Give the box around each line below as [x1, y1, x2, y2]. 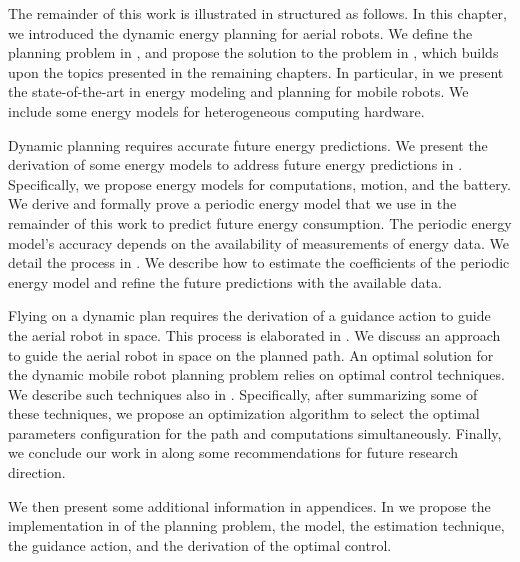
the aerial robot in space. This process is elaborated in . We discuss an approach [8, 324, 501, 345]
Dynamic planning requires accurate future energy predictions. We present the [8, 134, 488, 155]
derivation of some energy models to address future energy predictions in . [8, 154, 463, 175]
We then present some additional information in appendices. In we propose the [8, 495, 491, 516]
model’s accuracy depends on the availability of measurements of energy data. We [8, 232, 509, 253]
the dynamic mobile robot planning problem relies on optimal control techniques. [8, 364, 505, 385]
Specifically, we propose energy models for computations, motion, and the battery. [8, 173, 511, 194]
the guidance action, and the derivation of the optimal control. [8, 534, 392, 555]
